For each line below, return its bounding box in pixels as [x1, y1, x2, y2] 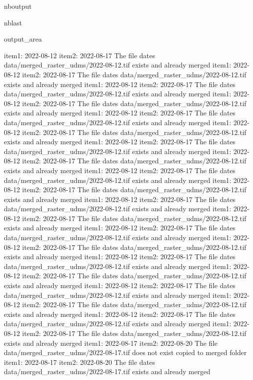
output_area [4, 34, 42, 44]
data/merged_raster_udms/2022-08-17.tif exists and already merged [4, 366, 210, 377]
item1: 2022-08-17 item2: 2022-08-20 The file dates [4, 357, 155, 367]
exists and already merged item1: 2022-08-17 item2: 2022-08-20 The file [4, 337, 218, 348]
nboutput [4, 1, 32, 11]
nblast [4, 17, 23, 27]
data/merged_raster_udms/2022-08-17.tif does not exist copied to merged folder [4, 347, 247, 358]
